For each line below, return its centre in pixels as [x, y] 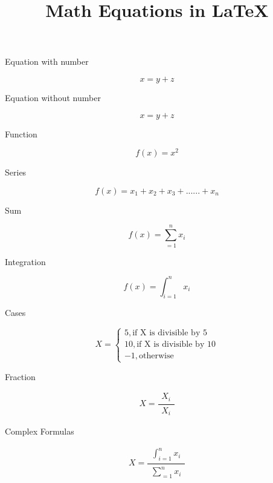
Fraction [20, 376]
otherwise [156, 356]
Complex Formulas [40, 431]
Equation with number [47, 61]
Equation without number [53, 97]
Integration [25, 261]
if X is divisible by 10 [176, 345]
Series [16, 172]
